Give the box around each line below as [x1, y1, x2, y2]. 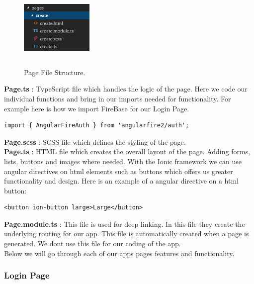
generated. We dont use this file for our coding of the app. [4, 238, 181, 249]
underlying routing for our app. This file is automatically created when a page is [4, 228, 249, 239]
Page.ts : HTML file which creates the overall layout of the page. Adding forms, [4, 146, 251, 157]
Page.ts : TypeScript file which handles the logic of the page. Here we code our [4, 84, 248, 94]
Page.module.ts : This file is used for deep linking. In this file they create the [4, 218, 245, 229]
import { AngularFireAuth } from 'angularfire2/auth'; [4, 122, 189, 129]
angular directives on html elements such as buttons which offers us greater [4, 166, 233, 176]
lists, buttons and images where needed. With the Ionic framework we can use [4, 156, 242, 166]
